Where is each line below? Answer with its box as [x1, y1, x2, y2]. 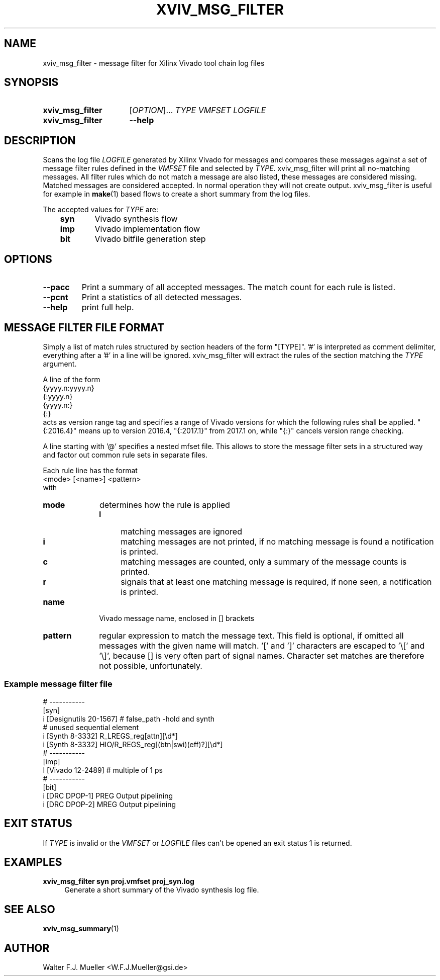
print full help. [81, 302, 134, 313]
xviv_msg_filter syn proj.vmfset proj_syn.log [43, 877, 194, 886]
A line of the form [43, 375, 100, 384]
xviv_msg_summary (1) [43, 924, 119, 933]
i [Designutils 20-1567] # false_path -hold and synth [43, 714, 214, 723]
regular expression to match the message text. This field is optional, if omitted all [99, 630, 404, 641]
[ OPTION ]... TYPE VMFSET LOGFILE [129, 105, 266, 116]
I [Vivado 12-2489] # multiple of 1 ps [43, 765, 163, 774]
